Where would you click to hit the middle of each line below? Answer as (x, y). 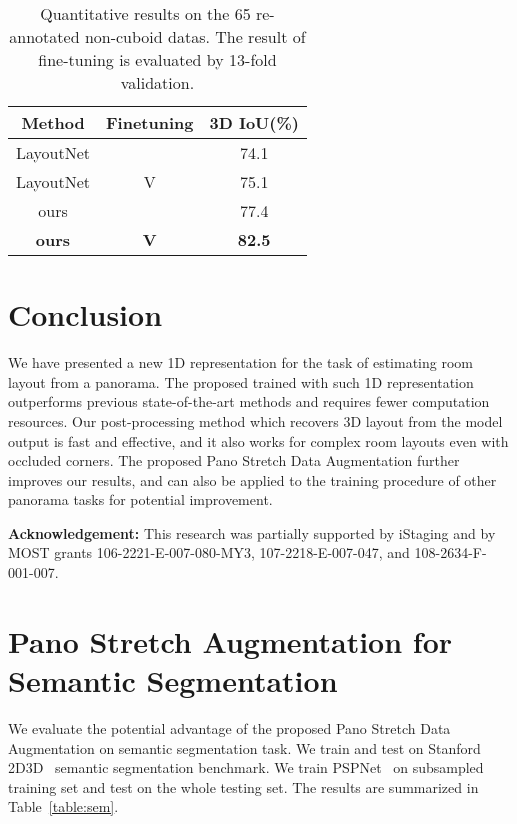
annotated (44, 36)
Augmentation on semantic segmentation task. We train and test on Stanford (244, 747)
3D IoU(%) (254, 122)
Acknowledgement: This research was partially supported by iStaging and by (252, 532)
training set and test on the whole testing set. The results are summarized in (243, 786)
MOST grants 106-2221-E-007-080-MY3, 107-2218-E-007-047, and (209, 552)
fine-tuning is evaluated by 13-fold (157, 59)
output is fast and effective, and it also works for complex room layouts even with (258, 440)
